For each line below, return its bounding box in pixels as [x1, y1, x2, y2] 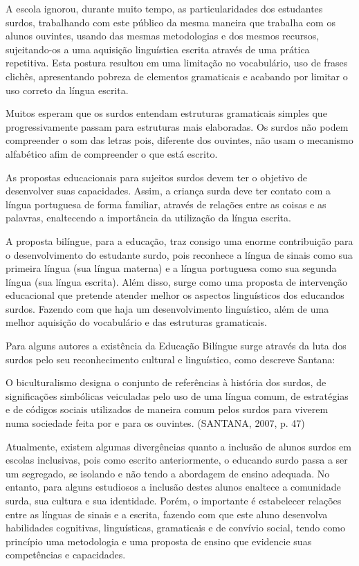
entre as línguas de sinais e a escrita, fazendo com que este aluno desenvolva [6, 506, 328, 521]
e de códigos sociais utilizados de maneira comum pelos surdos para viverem [6, 402, 329, 417]
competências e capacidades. [6, 547, 126, 562]
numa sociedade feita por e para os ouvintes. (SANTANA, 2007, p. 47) [6, 416, 305, 430]
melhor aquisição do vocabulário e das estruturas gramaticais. [6, 315, 267, 329]
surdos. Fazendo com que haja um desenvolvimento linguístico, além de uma [6, 301, 329, 316]
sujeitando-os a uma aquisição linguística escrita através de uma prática [6, 42, 310, 56]
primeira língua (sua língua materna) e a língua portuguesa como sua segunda [6, 261, 337, 275]
